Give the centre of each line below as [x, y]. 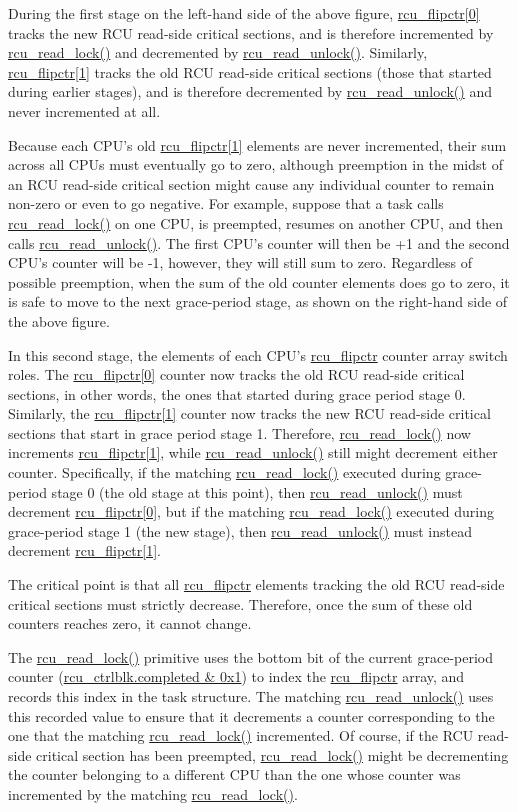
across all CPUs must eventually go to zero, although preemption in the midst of [255, 164]
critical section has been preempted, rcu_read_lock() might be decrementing [272, 754]
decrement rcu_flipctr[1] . [84, 550]
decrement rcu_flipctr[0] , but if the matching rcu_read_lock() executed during [251, 511]
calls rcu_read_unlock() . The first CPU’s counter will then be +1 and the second [259, 242]
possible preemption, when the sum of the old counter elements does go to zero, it [259, 281]
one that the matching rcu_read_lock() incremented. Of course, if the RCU [241, 735]
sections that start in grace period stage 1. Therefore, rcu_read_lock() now [239, 432]
